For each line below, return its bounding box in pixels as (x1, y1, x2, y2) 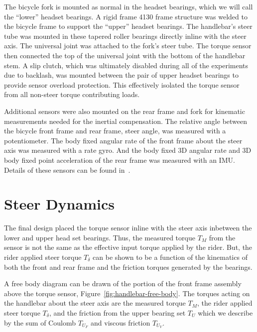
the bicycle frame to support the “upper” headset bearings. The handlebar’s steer (4, 21, 253, 31)
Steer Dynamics (4, 194, 115, 214)
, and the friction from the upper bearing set (49, 307, 186, 318)
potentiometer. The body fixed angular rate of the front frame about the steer (4, 135, 243, 145)
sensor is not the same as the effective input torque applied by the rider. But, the (4, 242, 253, 252)
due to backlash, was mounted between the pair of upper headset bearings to (4, 70, 239, 80)
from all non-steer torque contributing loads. (4, 89, 140, 100)
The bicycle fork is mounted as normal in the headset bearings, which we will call (4, 1, 253, 11)
